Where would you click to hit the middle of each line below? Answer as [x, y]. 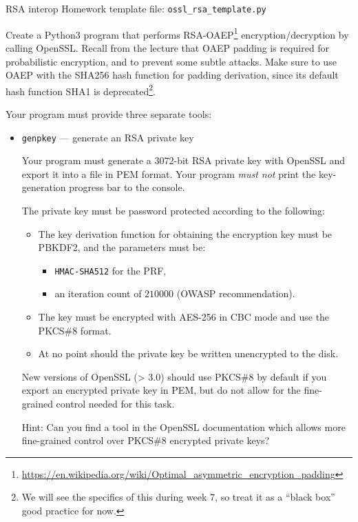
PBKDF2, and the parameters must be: [122, 247]
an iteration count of [98, 293]
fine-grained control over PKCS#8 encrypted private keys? [146, 440]
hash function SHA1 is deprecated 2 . [81, 90]
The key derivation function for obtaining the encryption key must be [185, 233]
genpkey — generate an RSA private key [108, 137]
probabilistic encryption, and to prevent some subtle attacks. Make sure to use [171, 61]
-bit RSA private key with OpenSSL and [260, 160]
